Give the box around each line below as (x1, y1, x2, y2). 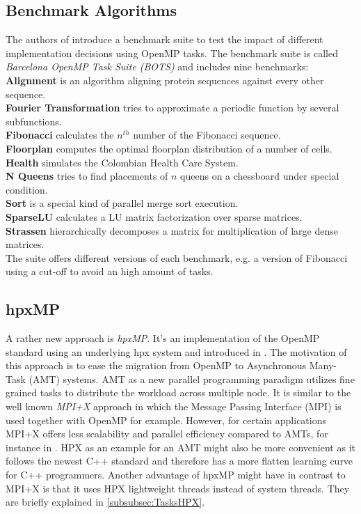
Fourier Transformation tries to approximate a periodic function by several (6, 100, 339, 115)
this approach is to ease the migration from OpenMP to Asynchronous (6, 358, 307, 373)
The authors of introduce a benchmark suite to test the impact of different (6, 32, 323, 47)
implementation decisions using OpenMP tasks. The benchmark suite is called (6, 45, 338, 60)
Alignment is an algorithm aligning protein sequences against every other (6, 72, 324, 87)
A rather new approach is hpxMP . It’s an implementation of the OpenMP (6, 331, 320, 345)
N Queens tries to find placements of (6, 169, 168, 183)
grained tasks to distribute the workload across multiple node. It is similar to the (6, 385, 351, 400)
